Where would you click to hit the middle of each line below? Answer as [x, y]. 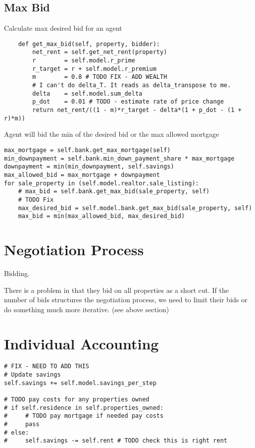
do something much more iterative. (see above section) [87, 309]
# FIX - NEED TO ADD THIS [47, 366]
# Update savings [32, 375]
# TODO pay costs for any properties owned [77, 400]
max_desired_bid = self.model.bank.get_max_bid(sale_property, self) [135, 208]
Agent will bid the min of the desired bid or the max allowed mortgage [112, 134]
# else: [17, 432]
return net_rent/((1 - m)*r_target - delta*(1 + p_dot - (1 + [137, 110]
